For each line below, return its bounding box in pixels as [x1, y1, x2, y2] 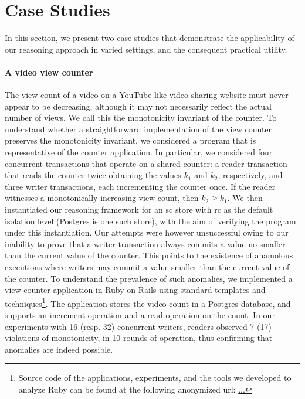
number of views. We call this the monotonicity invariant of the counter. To [5, 111, 277, 124]
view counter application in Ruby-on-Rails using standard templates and [5, 284, 266, 296]
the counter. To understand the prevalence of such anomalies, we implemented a [5, 272, 293, 284]
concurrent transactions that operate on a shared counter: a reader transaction [5, 157, 287, 169]
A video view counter [5, 66, 93, 78]
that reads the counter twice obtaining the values [5, 169, 181, 181]
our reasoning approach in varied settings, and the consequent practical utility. [5, 43, 287, 55]
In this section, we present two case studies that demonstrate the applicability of [5, 32, 294, 44]
